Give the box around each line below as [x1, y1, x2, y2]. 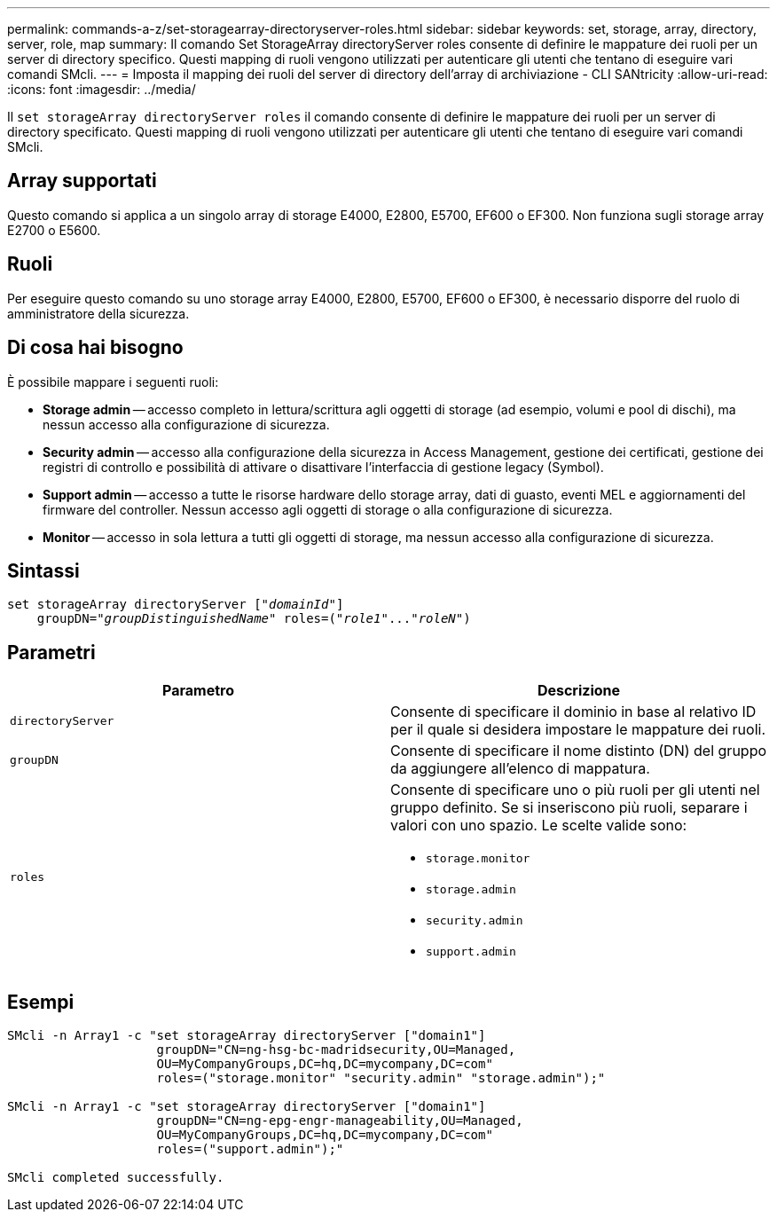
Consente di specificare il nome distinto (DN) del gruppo [390, 742, 767, 760]
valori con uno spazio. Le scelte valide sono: [390, 816, 687, 835]
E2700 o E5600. [7, 222, 101, 238]
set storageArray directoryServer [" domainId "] [7, 597, 344, 612]
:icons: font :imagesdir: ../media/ [7, 82, 196, 97]
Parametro [162, 681, 234, 700]
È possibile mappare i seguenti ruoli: [7, 374, 219, 389]
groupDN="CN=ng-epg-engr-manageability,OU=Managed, [156, 1113, 523, 1129]
